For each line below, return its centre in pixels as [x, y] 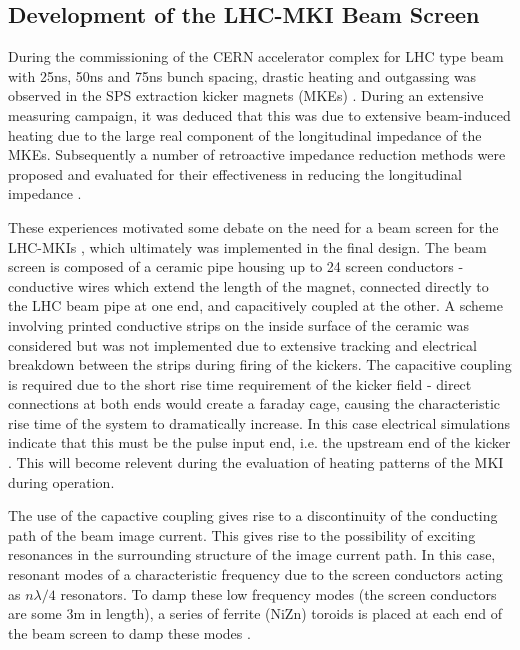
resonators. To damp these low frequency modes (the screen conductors [278, 593]
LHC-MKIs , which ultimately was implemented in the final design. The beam [247, 246]
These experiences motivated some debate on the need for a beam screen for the [253, 226]
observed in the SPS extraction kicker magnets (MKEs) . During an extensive [246, 95]
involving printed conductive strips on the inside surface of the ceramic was [238, 324]
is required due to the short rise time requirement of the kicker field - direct [240, 383]
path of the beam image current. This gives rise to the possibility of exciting [242, 534]
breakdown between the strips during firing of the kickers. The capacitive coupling [260, 364]
